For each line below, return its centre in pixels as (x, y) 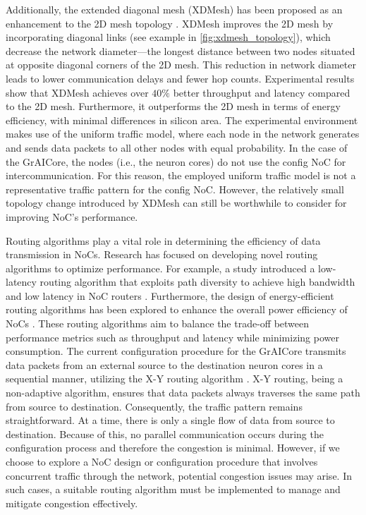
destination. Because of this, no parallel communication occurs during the (165, 434)
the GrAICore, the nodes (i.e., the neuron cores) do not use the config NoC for (176, 161)
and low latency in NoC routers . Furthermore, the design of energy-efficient (170, 295)
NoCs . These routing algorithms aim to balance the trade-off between (158, 323)
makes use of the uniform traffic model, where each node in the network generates (183, 134)
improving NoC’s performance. (72, 216)
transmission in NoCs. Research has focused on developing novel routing (162, 254)
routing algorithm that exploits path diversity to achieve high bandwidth (197, 282)
